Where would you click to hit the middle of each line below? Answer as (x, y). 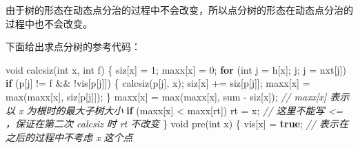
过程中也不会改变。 (49, 23)
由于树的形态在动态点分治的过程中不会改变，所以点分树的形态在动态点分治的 (179, 10)
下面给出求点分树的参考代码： (73, 46)
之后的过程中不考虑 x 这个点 (69, 137)
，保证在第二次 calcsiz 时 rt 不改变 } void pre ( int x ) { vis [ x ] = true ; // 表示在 (177, 124)
